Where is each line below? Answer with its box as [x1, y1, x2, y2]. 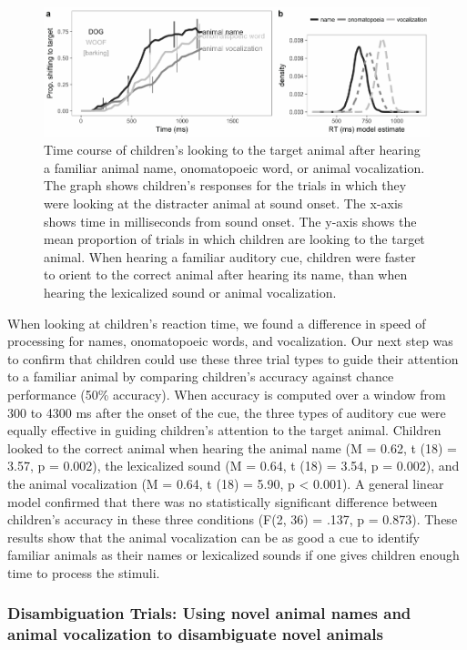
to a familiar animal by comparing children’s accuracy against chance [7, 367, 394, 386]
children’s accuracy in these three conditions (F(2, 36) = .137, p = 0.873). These [7, 510, 458, 529]
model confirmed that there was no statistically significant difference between [7, 492, 438, 511]
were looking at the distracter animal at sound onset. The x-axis [44, 194, 403, 212]
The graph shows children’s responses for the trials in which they [44, 176, 407, 195]
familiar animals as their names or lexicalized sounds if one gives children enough [7, 545, 460, 564]
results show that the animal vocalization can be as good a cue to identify [7, 527, 420, 546]
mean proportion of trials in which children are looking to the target [44, 229, 425, 249]
